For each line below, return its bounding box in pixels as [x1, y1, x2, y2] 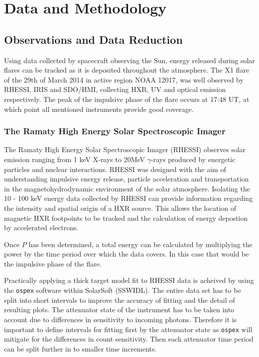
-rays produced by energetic [150, 154, 236, 164]
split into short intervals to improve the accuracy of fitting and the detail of [4, 294, 235, 305]
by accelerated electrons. [4, 222, 79, 233]
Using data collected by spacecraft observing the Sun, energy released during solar [4, 55, 255, 65]
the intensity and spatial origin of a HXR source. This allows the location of [4, 202, 237, 213]
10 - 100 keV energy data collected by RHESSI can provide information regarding [4, 193, 253, 203]
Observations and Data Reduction [4, 31, 183, 47]
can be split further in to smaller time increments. [4, 343, 157, 354]
